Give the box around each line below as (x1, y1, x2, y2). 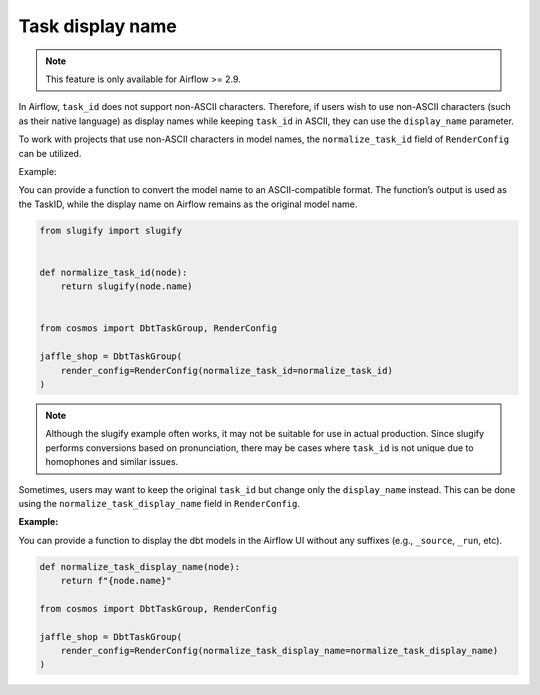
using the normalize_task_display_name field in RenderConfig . (18, 497, 300, 509)
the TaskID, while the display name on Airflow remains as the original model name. (18, 198, 358, 210)
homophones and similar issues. (45, 456, 179, 468)
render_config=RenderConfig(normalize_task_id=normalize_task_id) (60, 365, 394, 376)
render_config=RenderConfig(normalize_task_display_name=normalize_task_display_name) (60, 645, 499, 656)
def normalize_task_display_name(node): (39, 561, 240, 572)
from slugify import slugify (39, 225, 183, 236)
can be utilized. (18, 147, 82, 159)
